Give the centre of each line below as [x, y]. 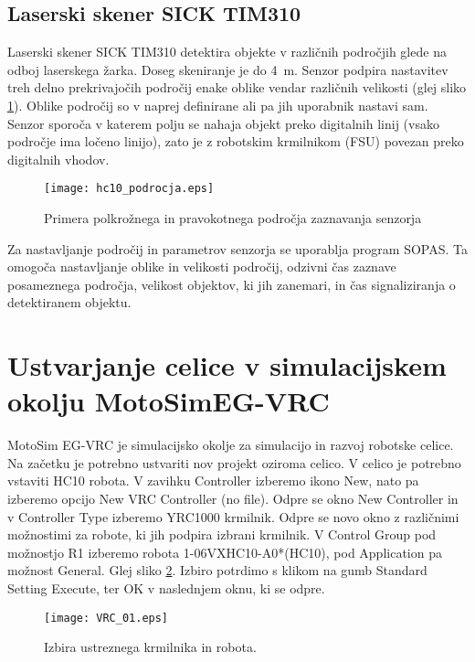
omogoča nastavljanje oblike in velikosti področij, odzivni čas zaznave [202, 267]
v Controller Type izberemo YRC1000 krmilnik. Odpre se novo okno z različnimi [233, 516]
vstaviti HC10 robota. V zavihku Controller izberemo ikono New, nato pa [213, 480]
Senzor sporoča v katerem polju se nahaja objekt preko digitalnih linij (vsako [223, 123]
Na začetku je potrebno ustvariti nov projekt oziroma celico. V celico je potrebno [234, 462]
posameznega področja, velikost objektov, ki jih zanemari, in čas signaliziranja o [232, 284]
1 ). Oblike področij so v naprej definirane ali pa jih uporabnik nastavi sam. [218, 105]
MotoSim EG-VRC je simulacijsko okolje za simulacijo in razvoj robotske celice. [231, 445]
